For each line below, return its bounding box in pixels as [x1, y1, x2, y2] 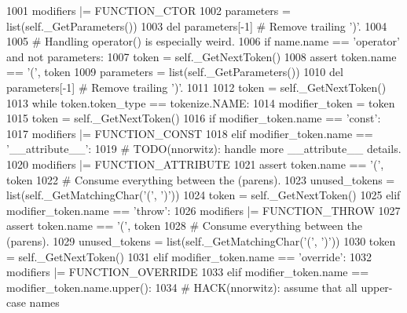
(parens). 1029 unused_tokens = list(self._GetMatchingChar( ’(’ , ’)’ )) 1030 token [6, 232, 396, 249]
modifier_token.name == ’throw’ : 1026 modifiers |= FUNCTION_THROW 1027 [6, 202, 401, 218]
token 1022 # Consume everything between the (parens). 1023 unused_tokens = [6, 171, 395, 187]
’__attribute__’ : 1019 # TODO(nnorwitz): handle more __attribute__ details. [6, 140, 401, 157]
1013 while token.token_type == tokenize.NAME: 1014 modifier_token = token [6, 94, 395, 111]
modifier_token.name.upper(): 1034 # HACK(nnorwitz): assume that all [6, 278, 357, 295]
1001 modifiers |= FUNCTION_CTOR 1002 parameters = [6, 2, 291, 18]
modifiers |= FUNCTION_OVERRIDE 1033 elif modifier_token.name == [6, 264, 369, 280]
